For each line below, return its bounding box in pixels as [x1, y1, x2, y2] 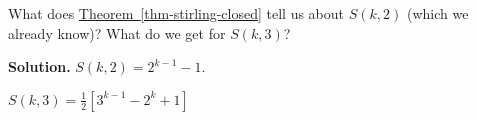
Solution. [8, 56, 71, 77]
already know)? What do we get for [8, 22, 226, 43]
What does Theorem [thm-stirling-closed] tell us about [8, 3, 345, 23]
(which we [406, 3, 469, 23]
